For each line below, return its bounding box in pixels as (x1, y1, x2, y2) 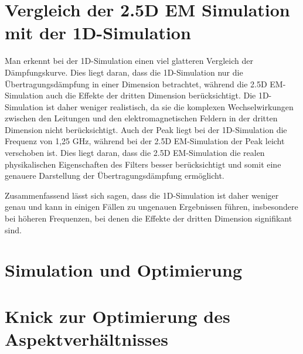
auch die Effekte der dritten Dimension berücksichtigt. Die (46, 89, 256, 101)
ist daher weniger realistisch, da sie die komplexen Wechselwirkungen (46, 100, 294, 113)
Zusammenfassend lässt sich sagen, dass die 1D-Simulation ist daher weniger (5, 189, 279, 201)
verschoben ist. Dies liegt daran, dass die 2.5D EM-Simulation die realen (5, 147, 265, 159)
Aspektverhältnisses (5, 326, 168, 350)
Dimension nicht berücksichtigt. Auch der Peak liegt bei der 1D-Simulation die (5, 123, 287, 135)
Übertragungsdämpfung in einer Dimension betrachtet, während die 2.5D (5, 77, 267, 90)
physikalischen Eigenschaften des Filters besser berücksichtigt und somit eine (5, 158, 281, 170)
